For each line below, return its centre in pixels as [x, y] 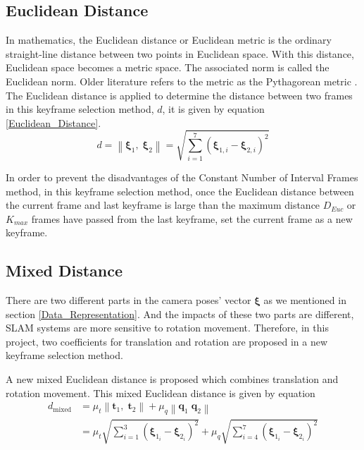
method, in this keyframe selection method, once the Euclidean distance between [180, 191]
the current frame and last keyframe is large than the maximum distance [163, 205]
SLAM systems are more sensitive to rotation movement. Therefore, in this [167, 328]
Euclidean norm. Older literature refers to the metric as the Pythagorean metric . [182, 81]
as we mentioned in [305, 300]
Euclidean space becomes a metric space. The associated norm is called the [168, 67]
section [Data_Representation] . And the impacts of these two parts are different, [180, 314]
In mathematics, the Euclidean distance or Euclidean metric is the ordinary [169, 40]
